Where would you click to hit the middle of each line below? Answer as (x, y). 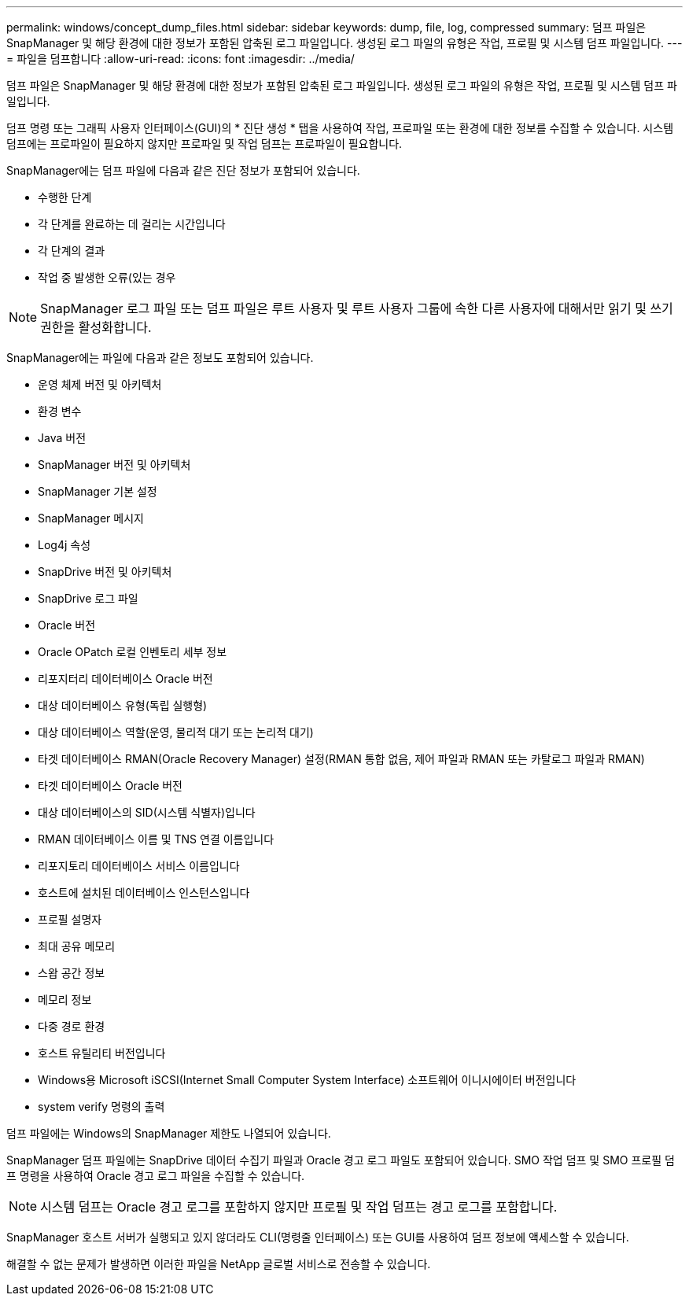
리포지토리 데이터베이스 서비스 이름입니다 (139, 866)
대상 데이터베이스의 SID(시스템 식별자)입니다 (147, 812)
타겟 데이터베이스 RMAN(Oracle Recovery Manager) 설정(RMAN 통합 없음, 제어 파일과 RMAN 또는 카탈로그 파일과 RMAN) (341, 759)
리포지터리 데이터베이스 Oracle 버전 (125, 679)
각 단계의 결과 (72, 251)
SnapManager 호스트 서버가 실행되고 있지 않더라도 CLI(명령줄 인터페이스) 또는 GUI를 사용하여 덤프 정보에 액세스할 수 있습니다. (318, 1237)
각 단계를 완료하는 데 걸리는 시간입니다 (132, 224)
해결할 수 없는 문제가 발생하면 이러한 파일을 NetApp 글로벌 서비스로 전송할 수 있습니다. (219, 1264)
